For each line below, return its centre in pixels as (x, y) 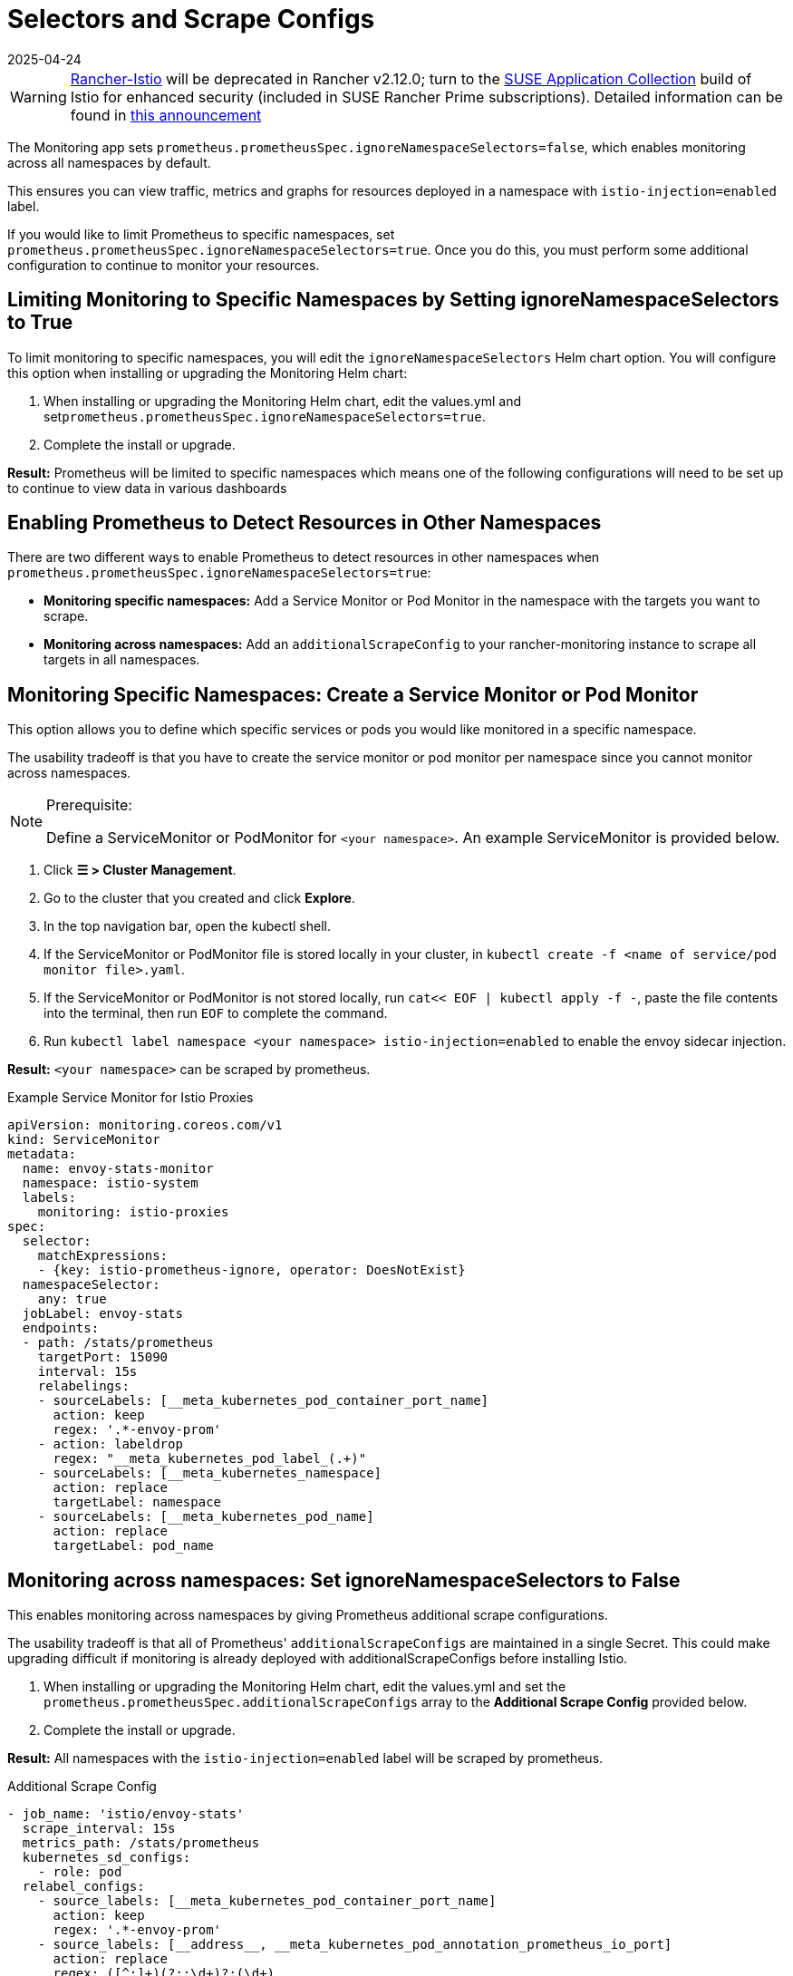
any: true (72, 1299)
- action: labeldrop (110, 1444)
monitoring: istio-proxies (133, 1212)
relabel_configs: (83, 1887)
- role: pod (80, 1872)
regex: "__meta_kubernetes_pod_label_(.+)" (210, 1459)
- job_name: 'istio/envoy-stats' (126, 1814)
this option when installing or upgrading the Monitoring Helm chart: (208, 373)
